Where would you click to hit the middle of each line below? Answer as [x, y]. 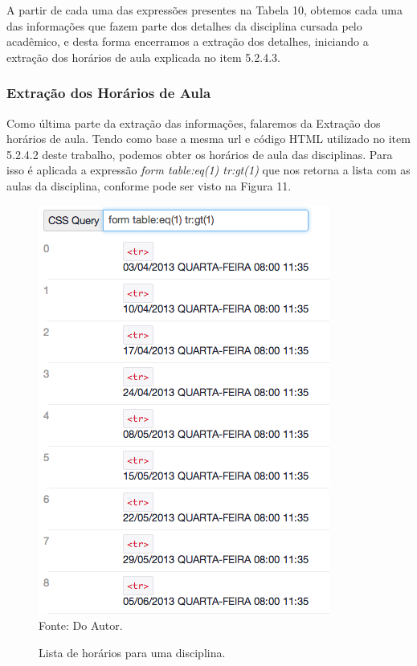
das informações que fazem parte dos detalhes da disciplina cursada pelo [184, 25]
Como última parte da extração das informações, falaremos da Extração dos [194, 123]
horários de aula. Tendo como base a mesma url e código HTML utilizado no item [208, 139]
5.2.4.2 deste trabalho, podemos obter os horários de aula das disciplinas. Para [200, 154]
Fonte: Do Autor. [81, 625]
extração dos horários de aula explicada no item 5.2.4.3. [143, 57]
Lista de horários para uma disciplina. [132, 652]
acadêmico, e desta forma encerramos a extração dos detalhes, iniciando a [188, 41]
